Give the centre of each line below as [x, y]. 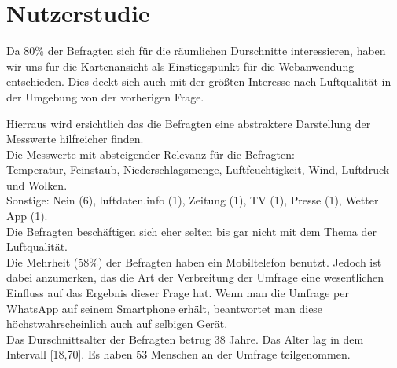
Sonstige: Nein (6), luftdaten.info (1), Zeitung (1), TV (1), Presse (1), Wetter [193, 200]
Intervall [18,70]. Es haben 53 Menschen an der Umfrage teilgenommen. [178, 354]
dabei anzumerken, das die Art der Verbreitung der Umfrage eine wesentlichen [195, 277]
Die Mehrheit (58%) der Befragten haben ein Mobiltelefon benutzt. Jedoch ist [194, 261]
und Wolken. [37, 184]
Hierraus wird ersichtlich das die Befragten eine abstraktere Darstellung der [189, 123]
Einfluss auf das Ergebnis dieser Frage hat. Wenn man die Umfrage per [178, 293]
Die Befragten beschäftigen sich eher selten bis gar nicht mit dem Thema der [191, 231]
